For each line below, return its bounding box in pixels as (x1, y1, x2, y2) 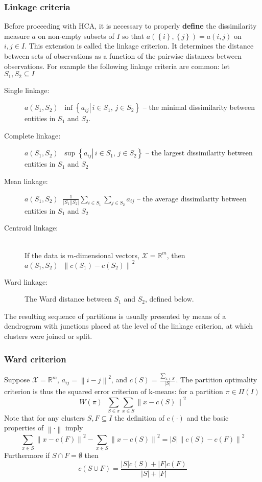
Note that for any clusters (4, 412, 85, 423)
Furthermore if (4, 450, 50, 461)
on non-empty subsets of (38, 30, 114, 41)
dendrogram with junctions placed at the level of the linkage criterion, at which (4, 320, 253, 331)
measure (4, 30, 30, 41)
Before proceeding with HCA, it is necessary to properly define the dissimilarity (4, 20, 257, 31)
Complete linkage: (4, 130, 61, 141)
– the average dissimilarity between (136, 193, 247, 203)
